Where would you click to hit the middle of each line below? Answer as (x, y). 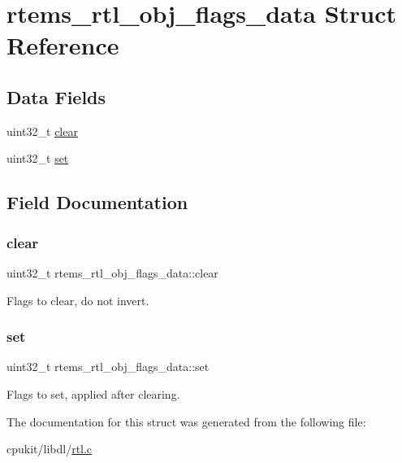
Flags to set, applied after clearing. (93, 393)
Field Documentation (97, 202)
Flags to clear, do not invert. (78, 300)
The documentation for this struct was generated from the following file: (186, 421)
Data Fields (56, 96)
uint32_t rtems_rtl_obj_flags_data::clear (112, 272)
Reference (63, 45)
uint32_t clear (42, 131)
